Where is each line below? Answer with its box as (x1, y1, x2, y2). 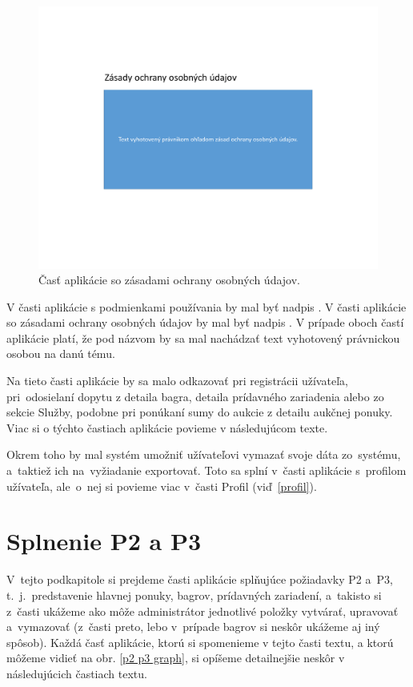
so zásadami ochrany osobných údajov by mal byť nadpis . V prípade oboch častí (6, 314, 404, 331)
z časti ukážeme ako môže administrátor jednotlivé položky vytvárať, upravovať (6, 602, 399, 619)
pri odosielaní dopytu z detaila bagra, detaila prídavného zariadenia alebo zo (6, 388, 384, 404)
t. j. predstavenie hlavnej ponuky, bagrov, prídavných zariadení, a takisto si (6, 586, 382, 603)
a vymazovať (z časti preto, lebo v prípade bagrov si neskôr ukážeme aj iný (6, 618, 380, 635)
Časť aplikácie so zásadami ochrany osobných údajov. (38, 271, 301, 288)
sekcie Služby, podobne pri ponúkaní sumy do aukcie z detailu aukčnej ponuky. (6, 404, 393, 420)
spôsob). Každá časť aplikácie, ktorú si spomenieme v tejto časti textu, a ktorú (6, 633, 394, 650)
